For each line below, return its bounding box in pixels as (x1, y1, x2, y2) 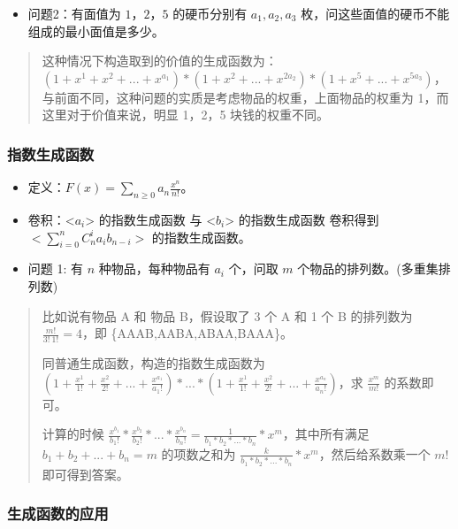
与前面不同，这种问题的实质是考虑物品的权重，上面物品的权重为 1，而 (42, 88, 449, 106)
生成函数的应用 (7, 502, 109, 525)
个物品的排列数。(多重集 (297, 259, 439, 278)
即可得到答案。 (42, 464, 129, 483)
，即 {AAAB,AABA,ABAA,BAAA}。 (81, 324, 293, 342)
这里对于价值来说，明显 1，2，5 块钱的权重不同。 (42, 105, 330, 124)
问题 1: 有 (27, 259, 84, 278)
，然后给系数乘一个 (318, 444, 431, 463)
